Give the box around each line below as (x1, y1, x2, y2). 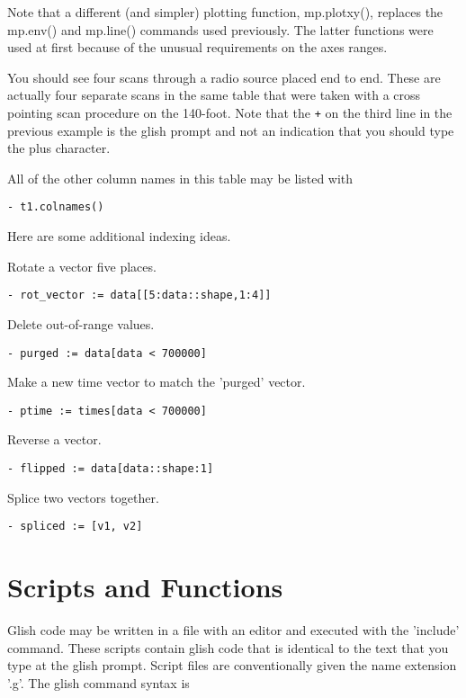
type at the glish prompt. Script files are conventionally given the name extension (7, 656, 457, 675)
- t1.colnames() (7, 201, 104, 214)
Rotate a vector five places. (7, 256, 157, 275)
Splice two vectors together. (7, 488, 159, 506)
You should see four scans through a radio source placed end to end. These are (7, 67, 441, 86)
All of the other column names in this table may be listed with (7, 168, 354, 187)
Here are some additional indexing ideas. (7, 227, 231, 246)
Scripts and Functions (7, 568, 283, 605)
